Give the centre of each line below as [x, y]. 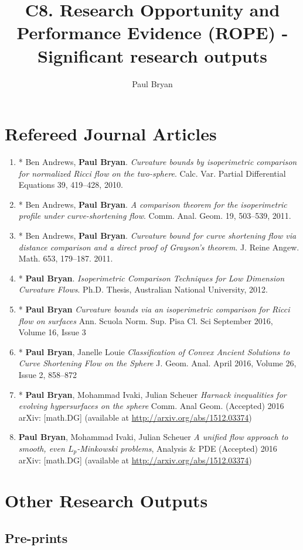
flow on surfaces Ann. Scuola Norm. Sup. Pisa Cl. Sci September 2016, [146, 320]
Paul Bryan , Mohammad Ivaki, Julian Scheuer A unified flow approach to [153, 437]
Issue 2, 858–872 [48, 374]
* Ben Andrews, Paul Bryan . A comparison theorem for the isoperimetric [153, 204]
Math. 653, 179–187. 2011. [66, 258]
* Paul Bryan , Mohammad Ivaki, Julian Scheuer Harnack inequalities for [152, 394]
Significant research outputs [152, 55]
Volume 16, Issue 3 [52, 332]
